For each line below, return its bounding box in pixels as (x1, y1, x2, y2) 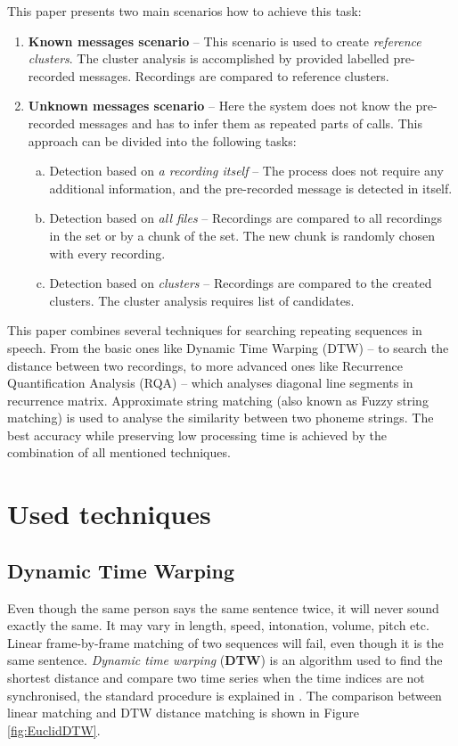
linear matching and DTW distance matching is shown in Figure (7, 703, 360, 722)
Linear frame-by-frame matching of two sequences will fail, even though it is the (7, 633, 444, 652)
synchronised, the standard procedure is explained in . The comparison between (7, 685, 442, 704)
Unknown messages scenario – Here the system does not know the (28, 96, 412, 115)
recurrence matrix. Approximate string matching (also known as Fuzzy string (7, 390, 429, 409)
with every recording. (49, 243, 166, 262)
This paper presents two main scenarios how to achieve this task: (7, 2, 362, 20)
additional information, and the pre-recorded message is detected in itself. (49, 178, 453, 197)
